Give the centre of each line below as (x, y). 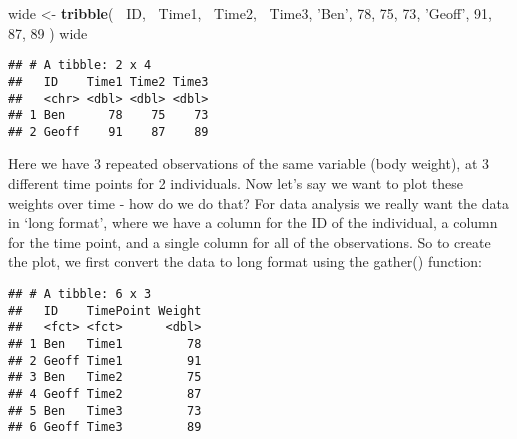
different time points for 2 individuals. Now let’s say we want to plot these (236, 183)
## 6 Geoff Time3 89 (105, 427)
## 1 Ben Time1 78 (105, 344)
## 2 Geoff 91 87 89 (108, 131)
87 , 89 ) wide (48, 32)
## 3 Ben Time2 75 (105, 377)
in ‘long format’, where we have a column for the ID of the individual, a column (253, 222)
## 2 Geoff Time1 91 (105, 360)
